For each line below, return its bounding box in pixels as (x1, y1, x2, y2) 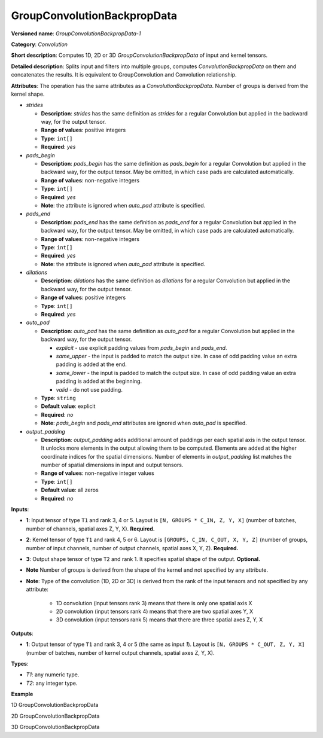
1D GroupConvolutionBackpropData (11, 702, 99, 709)
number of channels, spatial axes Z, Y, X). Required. (26, 525, 155, 532)
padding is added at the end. (56, 361, 127, 368)
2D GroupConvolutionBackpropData (11, 712, 100, 719)
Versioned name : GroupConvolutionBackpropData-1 (11, 30, 141, 37)
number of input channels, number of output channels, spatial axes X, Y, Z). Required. (26, 544, 239, 551)
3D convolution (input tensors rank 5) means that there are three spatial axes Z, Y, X (56, 616, 263, 623)
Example (11, 691, 33, 698)
